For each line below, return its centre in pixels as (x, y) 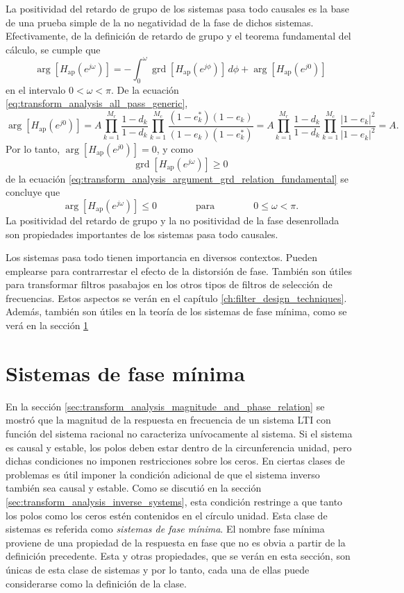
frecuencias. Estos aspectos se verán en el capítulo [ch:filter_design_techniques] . (176, 298)
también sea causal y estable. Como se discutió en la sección (134, 488)
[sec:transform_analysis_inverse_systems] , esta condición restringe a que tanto (174, 501)
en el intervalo (36, 89)
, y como (175, 148)
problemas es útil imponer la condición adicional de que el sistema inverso (163, 474)
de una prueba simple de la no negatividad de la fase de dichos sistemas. (160, 22)
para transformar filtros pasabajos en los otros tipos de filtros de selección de (169, 284)
